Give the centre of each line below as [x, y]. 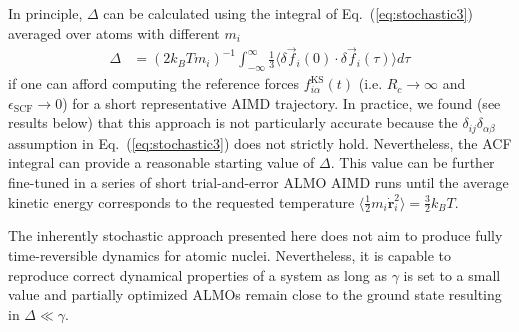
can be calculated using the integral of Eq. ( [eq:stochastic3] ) [288, 13]
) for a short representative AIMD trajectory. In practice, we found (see [281, 102]
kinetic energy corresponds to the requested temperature [181, 201]
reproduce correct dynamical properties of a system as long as [197, 274]
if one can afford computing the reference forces [154, 83]
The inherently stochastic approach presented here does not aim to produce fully [255, 235]
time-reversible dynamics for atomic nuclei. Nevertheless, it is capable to [230, 255]
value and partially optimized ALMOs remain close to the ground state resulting [255, 294]
